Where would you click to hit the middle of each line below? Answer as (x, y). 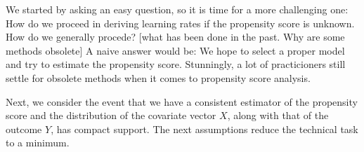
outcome (24, 129)
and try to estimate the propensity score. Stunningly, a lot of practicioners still (176, 64)
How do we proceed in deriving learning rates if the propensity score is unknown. (180, 23)
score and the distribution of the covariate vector (111, 115)
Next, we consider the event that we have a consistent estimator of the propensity (182, 101)
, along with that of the (278, 115)
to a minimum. (38, 143)
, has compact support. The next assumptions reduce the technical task (204, 129)
